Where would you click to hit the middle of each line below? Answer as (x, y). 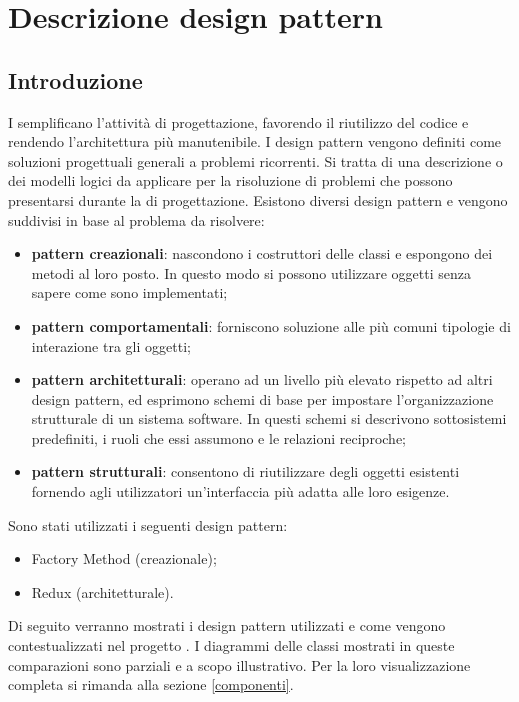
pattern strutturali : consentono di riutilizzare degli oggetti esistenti (245, 471)
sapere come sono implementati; (129, 292)
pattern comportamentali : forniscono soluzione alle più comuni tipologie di (271, 325)
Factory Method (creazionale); (124, 558)
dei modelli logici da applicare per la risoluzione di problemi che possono (230, 180)
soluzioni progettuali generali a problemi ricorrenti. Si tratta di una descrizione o (255, 160)
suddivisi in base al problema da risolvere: (136, 219)
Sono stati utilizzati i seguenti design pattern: (148, 524)
